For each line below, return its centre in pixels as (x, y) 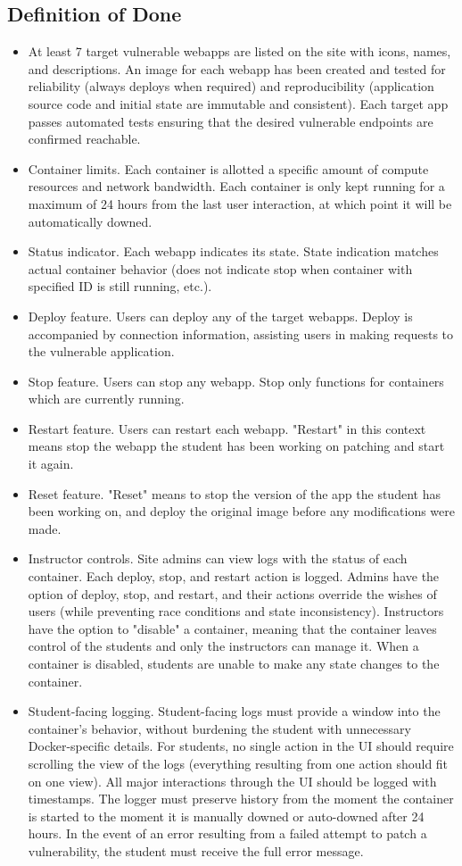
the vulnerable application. (101, 351)
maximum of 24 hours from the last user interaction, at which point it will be (240, 203)
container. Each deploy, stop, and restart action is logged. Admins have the (234, 576)
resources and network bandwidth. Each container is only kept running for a (236, 186)
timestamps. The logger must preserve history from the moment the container (241, 799)
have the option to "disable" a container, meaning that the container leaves (232, 628)
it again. (51, 464)
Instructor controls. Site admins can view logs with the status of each (218, 558)
